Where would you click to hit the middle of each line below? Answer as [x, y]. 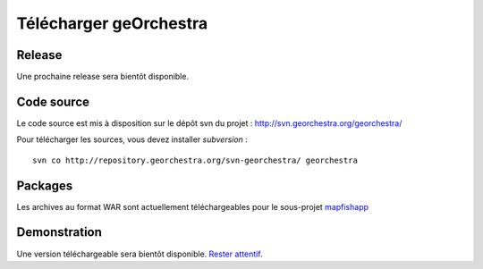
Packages [45, 185]
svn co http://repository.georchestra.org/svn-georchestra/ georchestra [195, 160]
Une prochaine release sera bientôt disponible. [103, 77]
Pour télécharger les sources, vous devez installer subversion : [132, 139]
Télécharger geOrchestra [112, 23]
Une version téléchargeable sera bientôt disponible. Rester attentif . [140, 254]
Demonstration [59, 232]
